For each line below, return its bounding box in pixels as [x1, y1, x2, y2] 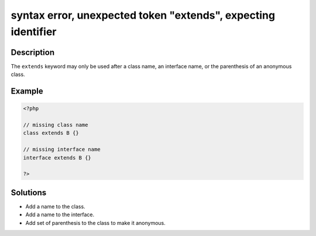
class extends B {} [23, 130, 79, 137]
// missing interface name [23, 146, 101, 153]
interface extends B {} [23, 154, 92, 161]
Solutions [11, 188, 47, 197]
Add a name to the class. [25, 203, 85, 210]
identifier [11, 25, 57, 38]
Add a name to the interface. [25, 211, 95, 218]
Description [11, 47, 55, 57]
